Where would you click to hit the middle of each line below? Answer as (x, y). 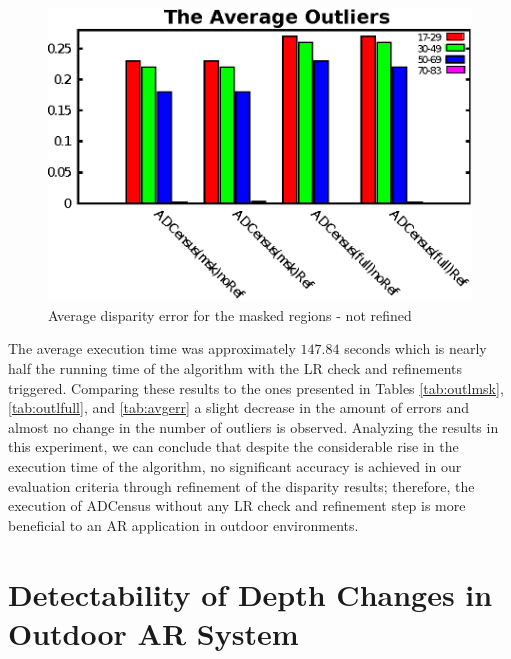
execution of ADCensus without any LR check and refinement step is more (237, 505)
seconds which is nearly (415, 348)
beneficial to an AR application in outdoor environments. (183, 524)
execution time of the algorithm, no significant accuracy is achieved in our (235, 466)
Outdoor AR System (153, 632)
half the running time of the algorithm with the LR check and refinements (235, 368)
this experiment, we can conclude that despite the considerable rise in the (233, 446)
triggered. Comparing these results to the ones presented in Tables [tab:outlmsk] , (256, 387)
